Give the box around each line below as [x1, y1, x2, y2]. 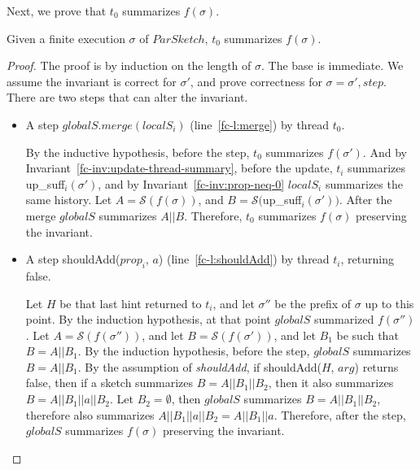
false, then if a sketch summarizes [25, 374, 194, 391]
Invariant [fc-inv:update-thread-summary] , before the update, [25, 159, 333, 176]
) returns [354, 358, 399, 375]
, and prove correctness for [190, 72, 322, 89]
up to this [365, 294, 414, 311]
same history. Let [25, 191, 112, 208]
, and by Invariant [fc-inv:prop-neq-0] [98, 175, 285, 192]
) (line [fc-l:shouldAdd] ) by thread [158, 250, 330, 268]
